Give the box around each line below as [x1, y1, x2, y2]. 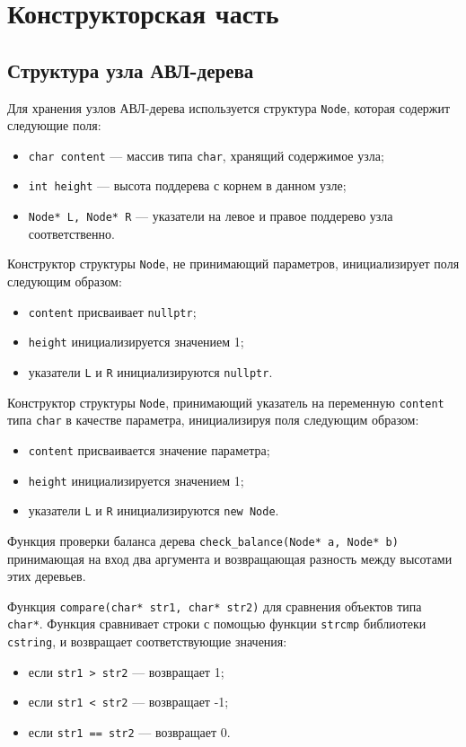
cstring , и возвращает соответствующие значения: [7, 632, 287, 651]
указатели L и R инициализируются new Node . [28, 501, 279, 520]
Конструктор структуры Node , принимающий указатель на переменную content [7, 392, 444, 411]
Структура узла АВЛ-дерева [7, 56, 254, 83]
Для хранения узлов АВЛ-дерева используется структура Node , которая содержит [7, 98, 451, 117]
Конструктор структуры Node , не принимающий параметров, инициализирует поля [7, 254, 460, 273]
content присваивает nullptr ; [28, 302, 197, 321]
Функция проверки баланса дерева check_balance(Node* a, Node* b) [7, 531, 399, 549]
